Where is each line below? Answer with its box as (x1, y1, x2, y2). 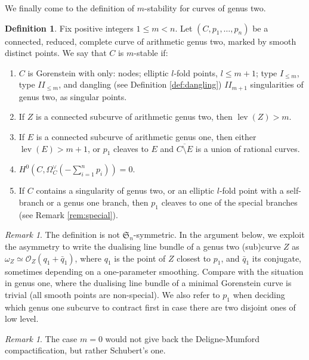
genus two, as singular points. (18, 90, 127, 103)
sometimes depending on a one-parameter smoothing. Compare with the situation (5, 265, 304, 277)
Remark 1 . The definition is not (5, 228, 120, 241)
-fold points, (174, 66, 218, 79)
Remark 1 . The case (5, 332, 78, 345)
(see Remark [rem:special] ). (18, 208, 118, 221)
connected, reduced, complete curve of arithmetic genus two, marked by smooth (5, 35, 296, 47)
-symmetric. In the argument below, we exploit (133, 228, 305, 241)
